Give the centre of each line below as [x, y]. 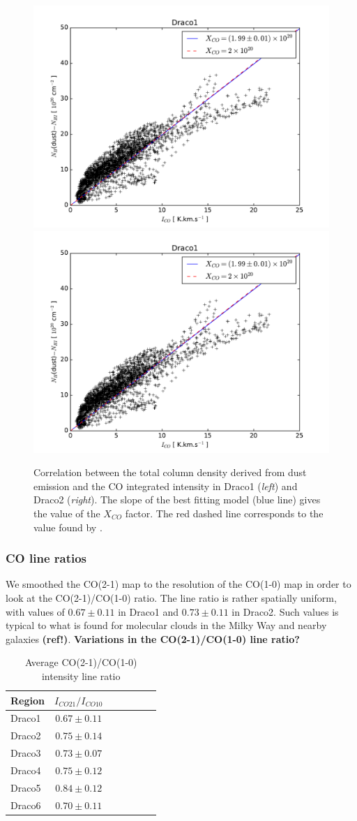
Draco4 [26, 770]
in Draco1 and [149, 611]
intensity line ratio [81, 675]
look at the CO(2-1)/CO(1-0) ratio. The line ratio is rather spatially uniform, [171, 597]
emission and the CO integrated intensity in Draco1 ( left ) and [166, 486]
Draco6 [26, 805]
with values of [35, 611]
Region [28, 700]
